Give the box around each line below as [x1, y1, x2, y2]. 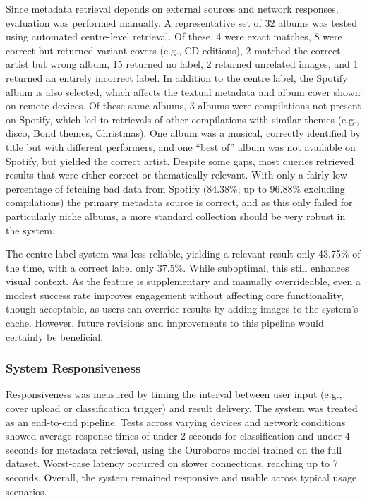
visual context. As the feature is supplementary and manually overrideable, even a [6, 274, 361, 289]
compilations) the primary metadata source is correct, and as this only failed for [6, 195, 353, 210]
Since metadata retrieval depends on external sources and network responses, [6, 1, 339, 16]
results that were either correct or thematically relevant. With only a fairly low [6, 167, 347, 182]
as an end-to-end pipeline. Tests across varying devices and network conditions [6, 414, 346, 429]
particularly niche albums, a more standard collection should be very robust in [6, 208, 346, 223]
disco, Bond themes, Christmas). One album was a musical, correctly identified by [6, 126, 361, 140]
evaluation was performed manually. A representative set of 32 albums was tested [6, 15, 357, 30]
